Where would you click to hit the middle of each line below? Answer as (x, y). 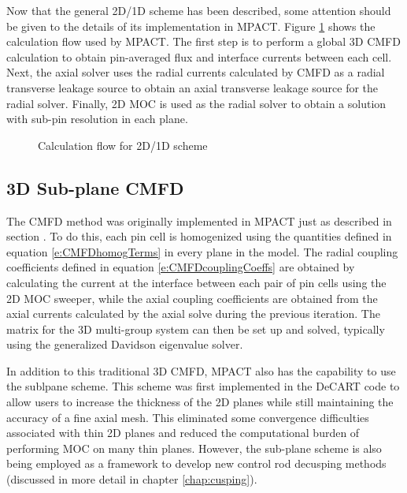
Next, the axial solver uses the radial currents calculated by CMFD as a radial (196, 72)
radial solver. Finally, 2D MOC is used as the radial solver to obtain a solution (196, 103)
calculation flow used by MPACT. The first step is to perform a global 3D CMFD (203, 41)
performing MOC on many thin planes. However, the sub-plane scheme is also (194, 448)
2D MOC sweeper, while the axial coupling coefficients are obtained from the (192, 298)
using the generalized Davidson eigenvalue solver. (125, 344)
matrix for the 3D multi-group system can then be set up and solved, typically (196, 329)
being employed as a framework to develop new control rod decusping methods (196, 463)
